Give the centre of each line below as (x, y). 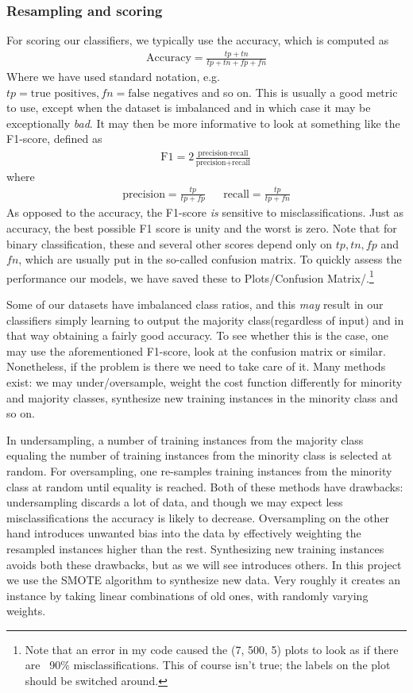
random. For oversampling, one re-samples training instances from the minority (199, 470)
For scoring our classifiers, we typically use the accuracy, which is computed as (198, 40)
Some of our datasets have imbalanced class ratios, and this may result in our (195, 304)
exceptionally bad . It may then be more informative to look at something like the (203, 123)
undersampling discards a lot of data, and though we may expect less (175, 502)
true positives (64, 93)
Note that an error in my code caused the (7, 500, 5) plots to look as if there (212, 649)
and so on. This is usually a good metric (299, 92)
